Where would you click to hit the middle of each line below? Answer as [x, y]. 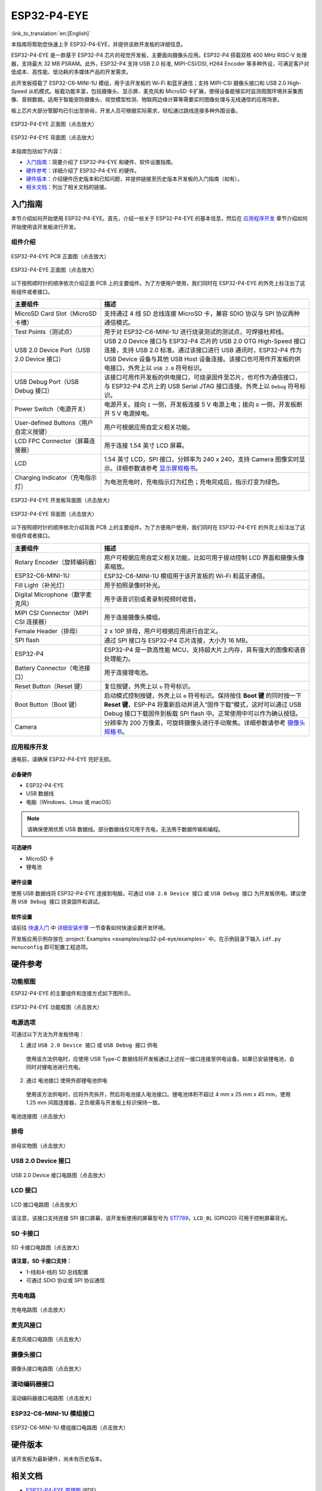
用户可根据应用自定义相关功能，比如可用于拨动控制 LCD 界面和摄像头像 [204, 558]
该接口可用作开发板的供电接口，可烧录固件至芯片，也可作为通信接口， [202, 378]
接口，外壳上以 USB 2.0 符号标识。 [158, 368]
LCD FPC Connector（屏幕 [52, 441]
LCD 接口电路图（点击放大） [46, 1204]
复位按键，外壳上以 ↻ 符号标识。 [149, 686]
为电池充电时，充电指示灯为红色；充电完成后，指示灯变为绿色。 [193, 482]
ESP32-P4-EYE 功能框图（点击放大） [57, 1007]
